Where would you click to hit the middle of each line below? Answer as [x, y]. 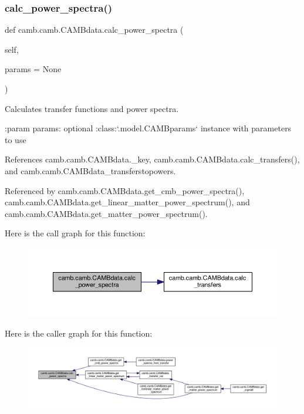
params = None [33, 69]
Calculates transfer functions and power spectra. [92, 108]
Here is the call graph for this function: [75, 233]
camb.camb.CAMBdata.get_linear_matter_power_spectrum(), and [127, 202]
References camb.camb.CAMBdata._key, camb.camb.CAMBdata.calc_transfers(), [152, 159]
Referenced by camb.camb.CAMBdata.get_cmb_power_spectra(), [125, 190]
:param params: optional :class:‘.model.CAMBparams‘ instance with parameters [148, 128]
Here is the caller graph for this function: [79, 333]
